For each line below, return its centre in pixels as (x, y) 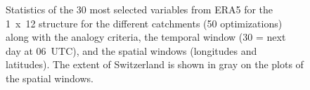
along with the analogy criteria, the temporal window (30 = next (146, 37)
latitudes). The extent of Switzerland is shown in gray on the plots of (155, 64)
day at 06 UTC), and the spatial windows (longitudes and (131, 50)
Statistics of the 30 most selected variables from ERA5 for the (140, 9)
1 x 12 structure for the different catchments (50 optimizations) (144, 23)
